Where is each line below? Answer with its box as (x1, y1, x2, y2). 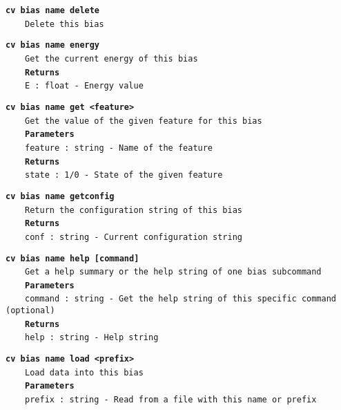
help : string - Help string (25, 333, 159, 343)
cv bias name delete (6, 6, 100, 15)
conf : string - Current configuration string (25, 232, 242, 242)
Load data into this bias (25, 367, 144, 378)
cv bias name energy (6, 40, 100, 50)
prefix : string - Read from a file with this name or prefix (25, 395, 317, 405)
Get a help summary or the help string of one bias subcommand (25, 267, 322, 277)
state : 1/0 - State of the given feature (25, 170, 223, 180)
